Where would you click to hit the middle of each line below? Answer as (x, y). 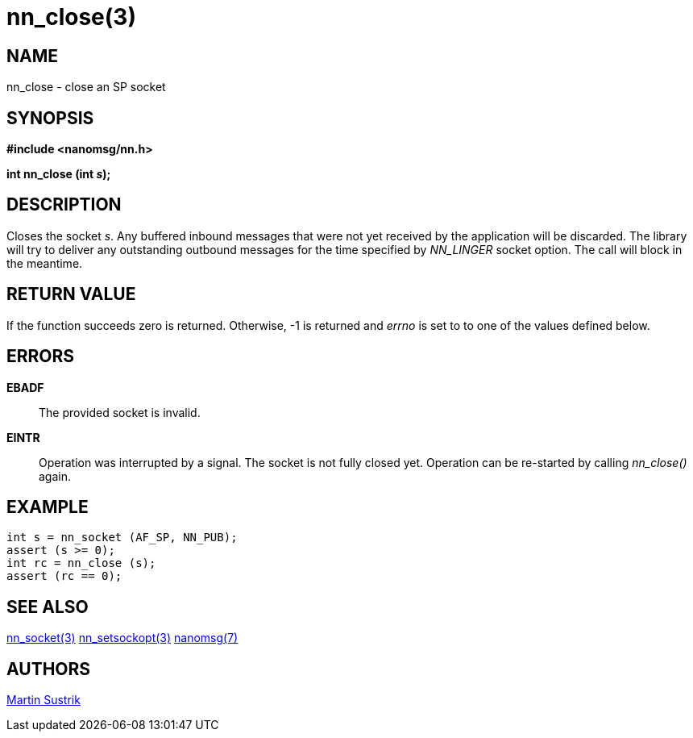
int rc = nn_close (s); (81, 563)
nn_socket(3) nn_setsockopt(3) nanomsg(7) (122, 638)
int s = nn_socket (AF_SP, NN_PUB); (122, 538)
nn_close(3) (71, 17)
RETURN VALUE (71, 294)
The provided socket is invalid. (120, 412)
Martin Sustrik (44, 700)
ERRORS (41, 356)
